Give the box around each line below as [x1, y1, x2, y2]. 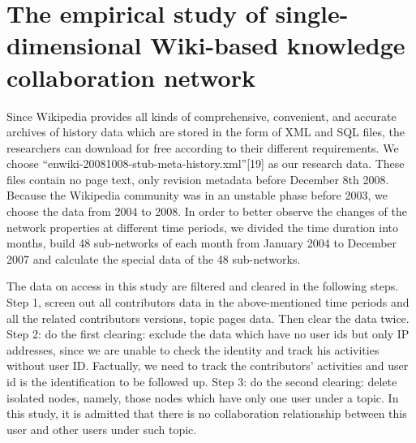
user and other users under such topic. [6, 420, 197, 437]
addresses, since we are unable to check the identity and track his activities [6, 341, 380, 358]
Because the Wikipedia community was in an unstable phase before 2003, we [6, 187, 388, 204]
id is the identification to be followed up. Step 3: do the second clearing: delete [6, 373, 397, 389]
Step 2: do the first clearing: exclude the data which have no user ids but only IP [6, 325, 410, 342]
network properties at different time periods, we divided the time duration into [6, 218, 399, 235]
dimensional [6, 28, 142, 62]
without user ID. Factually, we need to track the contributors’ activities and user [6, 357, 409, 374]
